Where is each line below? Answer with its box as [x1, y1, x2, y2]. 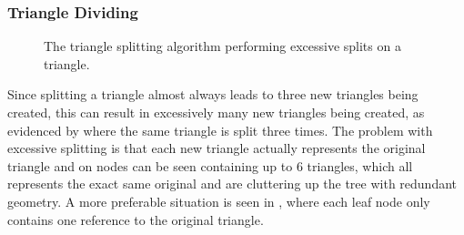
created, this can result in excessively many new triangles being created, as [7, 103, 425, 121]
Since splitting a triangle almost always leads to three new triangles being [7, 85, 419, 104]
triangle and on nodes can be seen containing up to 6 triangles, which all [7, 156, 413, 175]
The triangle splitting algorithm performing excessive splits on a [44, 36, 401, 56]
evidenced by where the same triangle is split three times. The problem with [7, 120, 433, 139]
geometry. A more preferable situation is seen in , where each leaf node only [7, 191, 430, 210]
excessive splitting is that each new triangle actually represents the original [7, 138, 426, 158]
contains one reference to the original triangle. [7, 209, 264, 229]
